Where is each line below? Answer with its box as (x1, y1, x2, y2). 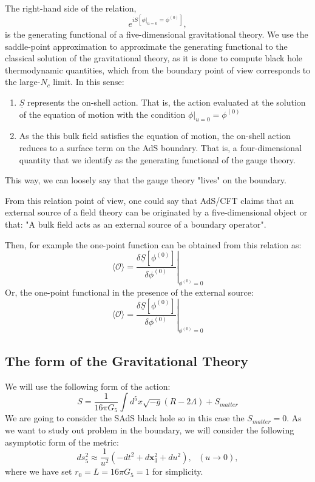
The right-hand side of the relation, (5, 2, 137, 14)
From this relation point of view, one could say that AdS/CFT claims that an (5, 194, 294, 206)
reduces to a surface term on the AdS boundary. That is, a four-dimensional (19, 141, 302, 154)
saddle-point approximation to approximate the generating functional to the (5, 39, 288, 52)
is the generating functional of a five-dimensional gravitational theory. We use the (5, 28, 308, 41)
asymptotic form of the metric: (5, 435, 119, 448)
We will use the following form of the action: (5, 379, 171, 392)
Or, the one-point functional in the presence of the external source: (5, 286, 254, 299)
